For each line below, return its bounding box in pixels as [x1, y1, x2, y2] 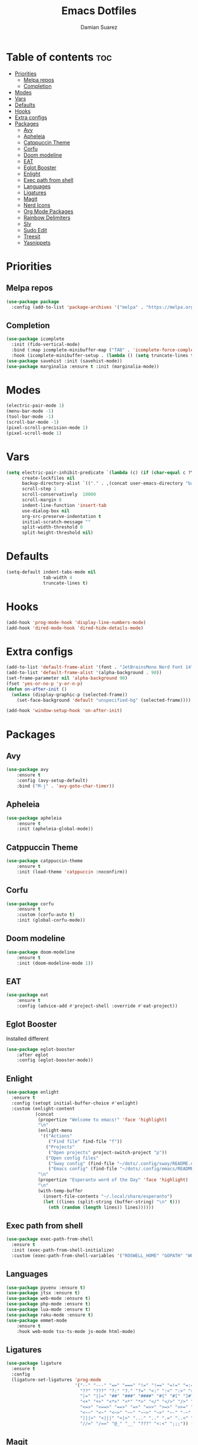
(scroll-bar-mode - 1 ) [6, 420, 60, 425]
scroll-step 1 [21, 486, 57, 492]
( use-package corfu [6, 900, 54, 907]
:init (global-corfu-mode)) [16, 918, 85, 923]
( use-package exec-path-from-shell [6, 1236, 94, 1242]
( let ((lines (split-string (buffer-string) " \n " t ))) [43, 1199, 181, 1205]
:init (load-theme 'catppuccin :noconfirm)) [16, 869, 128, 875]
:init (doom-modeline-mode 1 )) [16, 960, 94, 966]
